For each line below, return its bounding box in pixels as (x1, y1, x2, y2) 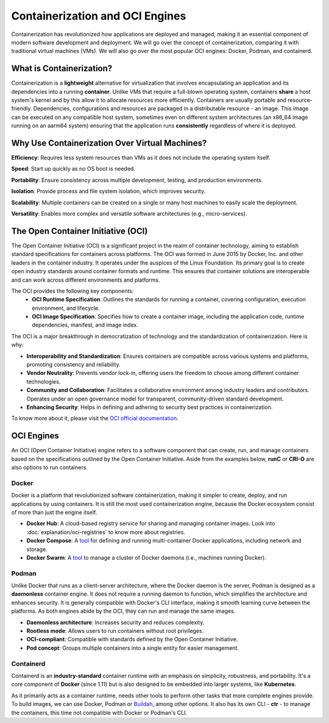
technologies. (26, 378, 61, 385)
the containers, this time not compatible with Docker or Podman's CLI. (11, 709, 188, 716)
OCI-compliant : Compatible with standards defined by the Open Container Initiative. (26, 636, 238, 643)
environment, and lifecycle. (32, 304, 100, 312)
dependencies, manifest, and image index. (32, 321, 138, 329)
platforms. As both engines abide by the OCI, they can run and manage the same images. (11, 607, 236, 615)
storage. (26, 546, 48, 553)
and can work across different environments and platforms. (11, 276, 160, 283)
